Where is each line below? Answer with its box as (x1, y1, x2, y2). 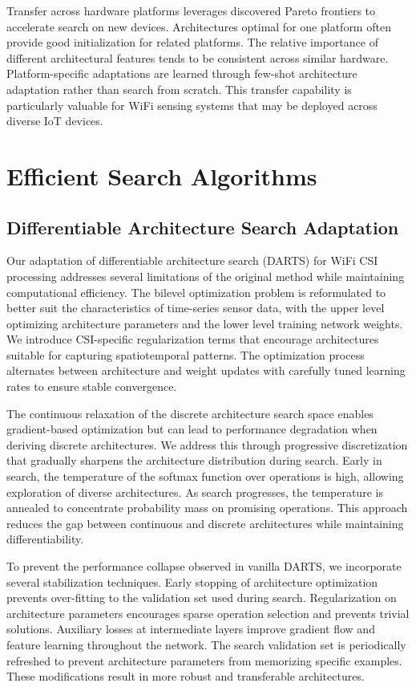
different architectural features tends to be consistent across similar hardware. (6, 49, 389, 66)
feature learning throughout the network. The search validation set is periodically (6, 636, 406, 652)
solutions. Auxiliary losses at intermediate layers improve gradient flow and (6, 620, 375, 637)
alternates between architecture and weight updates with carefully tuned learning (6, 362, 406, 379)
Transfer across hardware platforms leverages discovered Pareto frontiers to (6, 2, 376, 18)
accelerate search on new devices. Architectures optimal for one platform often (6, 18, 391, 35)
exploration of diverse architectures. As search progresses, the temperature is (6, 483, 383, 500)
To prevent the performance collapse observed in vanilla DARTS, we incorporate (6, 558, 402, 575)
